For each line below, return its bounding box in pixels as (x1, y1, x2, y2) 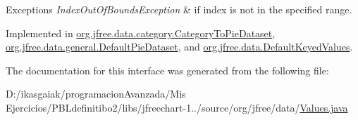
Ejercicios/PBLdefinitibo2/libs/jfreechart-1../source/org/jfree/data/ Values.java (6, 100, 348, 114)
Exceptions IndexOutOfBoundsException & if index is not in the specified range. (6, 2, 352, 16)
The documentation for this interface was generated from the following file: (6, 62, 329, 77)
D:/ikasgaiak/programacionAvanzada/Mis (6, 86, 186, 101)
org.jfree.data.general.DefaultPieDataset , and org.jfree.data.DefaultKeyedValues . (6, 39, 353, 54)
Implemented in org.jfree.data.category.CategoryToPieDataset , (6, 25, 276, 40)
